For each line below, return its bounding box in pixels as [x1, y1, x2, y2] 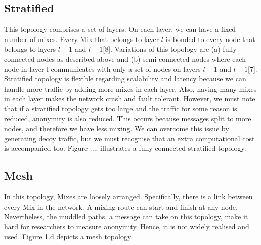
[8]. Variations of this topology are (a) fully [103, 44, 237, 54]
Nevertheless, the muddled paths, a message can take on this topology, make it [4, 211, 248, 222]
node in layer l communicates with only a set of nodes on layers [4, 63, 201, 74]
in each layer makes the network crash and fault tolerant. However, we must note [4, 93, 255, 104]
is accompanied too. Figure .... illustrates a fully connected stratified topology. [4, 143, 246, 153]
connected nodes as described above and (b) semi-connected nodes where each [4, 53, 246, 64]
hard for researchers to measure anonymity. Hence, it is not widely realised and [4, 221, 249, 231]
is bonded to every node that [165, 33, 255, 44]
